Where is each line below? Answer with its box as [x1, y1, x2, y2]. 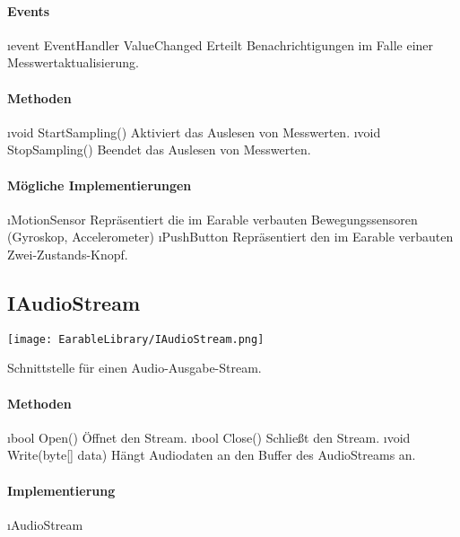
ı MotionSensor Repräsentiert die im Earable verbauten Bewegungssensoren [7, 209, 418, 228]
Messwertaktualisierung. [7, 53, 139, 72]
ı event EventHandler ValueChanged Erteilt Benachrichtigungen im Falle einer [7, 35, 434, 54]
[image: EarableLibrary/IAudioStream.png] [7, 332, 265, 346]
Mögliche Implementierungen [7, 175, 192, 194]
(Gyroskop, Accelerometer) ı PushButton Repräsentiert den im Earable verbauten [7, 227, 454, 246]
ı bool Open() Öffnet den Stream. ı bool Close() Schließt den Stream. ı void [7, 427, 411, 446]
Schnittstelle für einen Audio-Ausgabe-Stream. [7, 358, 262, 377]
